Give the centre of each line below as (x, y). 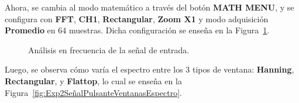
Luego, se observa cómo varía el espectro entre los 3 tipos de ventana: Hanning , (149, 69)
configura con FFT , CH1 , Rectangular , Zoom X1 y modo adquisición (137, 18)
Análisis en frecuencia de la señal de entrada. (109, 49)
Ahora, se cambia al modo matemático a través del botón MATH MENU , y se (149, 7)
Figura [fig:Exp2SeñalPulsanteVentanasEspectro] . (93, 92)
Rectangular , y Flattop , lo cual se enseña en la (93, 80)
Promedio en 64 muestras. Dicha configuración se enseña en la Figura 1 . (137, 30)
